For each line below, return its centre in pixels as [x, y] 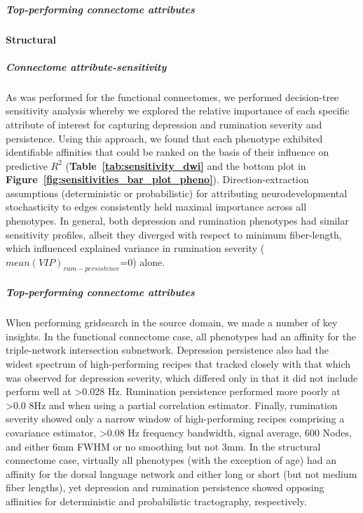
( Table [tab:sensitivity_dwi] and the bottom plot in [186, 165]
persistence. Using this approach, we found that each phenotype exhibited [164, 138]
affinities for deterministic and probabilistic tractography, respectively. [156, 501]
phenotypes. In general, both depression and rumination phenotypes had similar [177, 221]
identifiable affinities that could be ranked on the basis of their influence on [167, 152]
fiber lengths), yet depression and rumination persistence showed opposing [165, 487]
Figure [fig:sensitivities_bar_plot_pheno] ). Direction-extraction [157, 179]
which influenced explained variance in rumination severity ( [135, 248]
